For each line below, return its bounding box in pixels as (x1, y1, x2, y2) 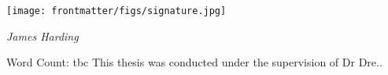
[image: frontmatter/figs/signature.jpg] (6, 5, 227, 16)
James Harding (6, 27, 79, 44)
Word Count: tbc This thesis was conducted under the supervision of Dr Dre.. (6, 54, 382, 70)
